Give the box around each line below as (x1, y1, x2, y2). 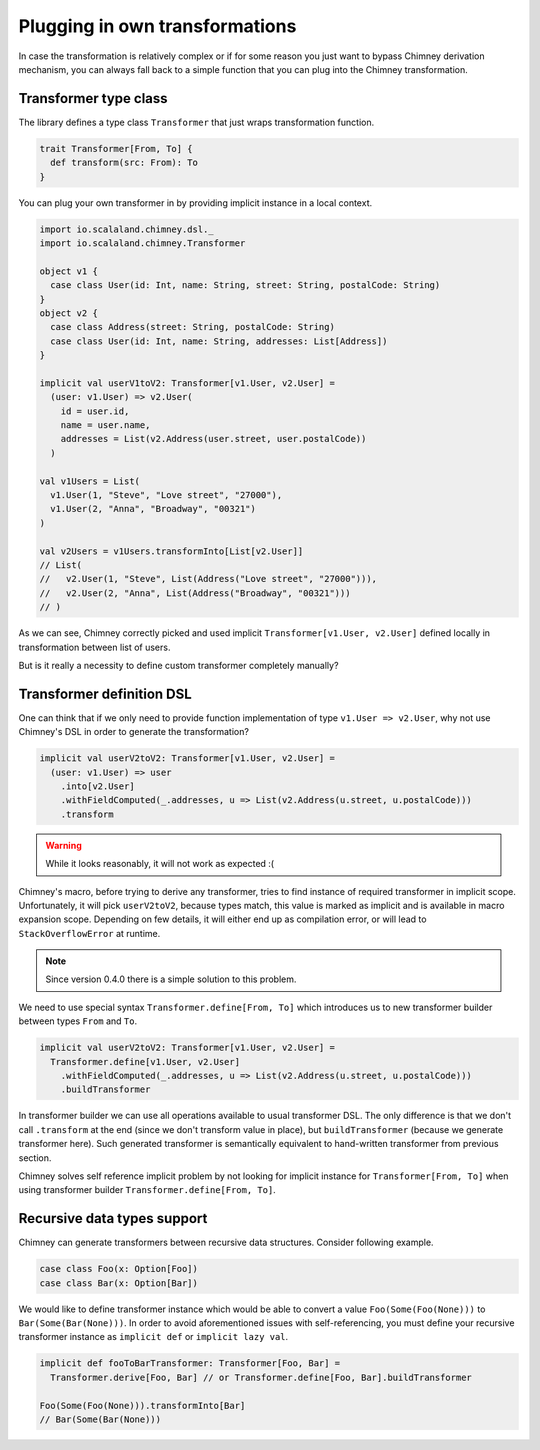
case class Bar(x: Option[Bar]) (39, 1277, 199, 1289)
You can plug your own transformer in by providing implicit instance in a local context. (18, 196, 373, 209)
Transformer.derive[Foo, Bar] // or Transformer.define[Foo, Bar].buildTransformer (50, 1371, 472, 1383)
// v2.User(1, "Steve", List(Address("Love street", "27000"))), (39, 573, 378, 585)
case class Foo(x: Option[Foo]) (39, 1263, 199, 1275)
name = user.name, (60, 420, 151, 431)
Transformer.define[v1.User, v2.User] (50, 1056, 240, 1067)
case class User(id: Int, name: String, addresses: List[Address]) (50, 335, 388, 347)
